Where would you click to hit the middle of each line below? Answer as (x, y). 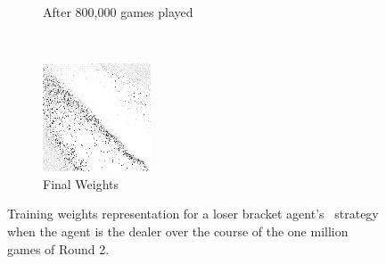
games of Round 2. (58, 248)
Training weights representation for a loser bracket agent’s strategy (193, 214)
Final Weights (81, 183)
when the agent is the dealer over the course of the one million (178, 231)
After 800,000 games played (118, 12)
